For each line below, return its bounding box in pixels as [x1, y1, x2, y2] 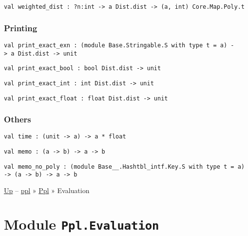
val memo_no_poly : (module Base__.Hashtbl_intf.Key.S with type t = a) [4, 163, 245, 170]
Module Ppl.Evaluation [4, 214, 159, 234]
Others [4, 113, 31, 125]
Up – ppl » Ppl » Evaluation [4, 185, 90, 195]
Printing [4, 21, 38, 34]
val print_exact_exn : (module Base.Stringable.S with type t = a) [4, 41, 228, 49]
